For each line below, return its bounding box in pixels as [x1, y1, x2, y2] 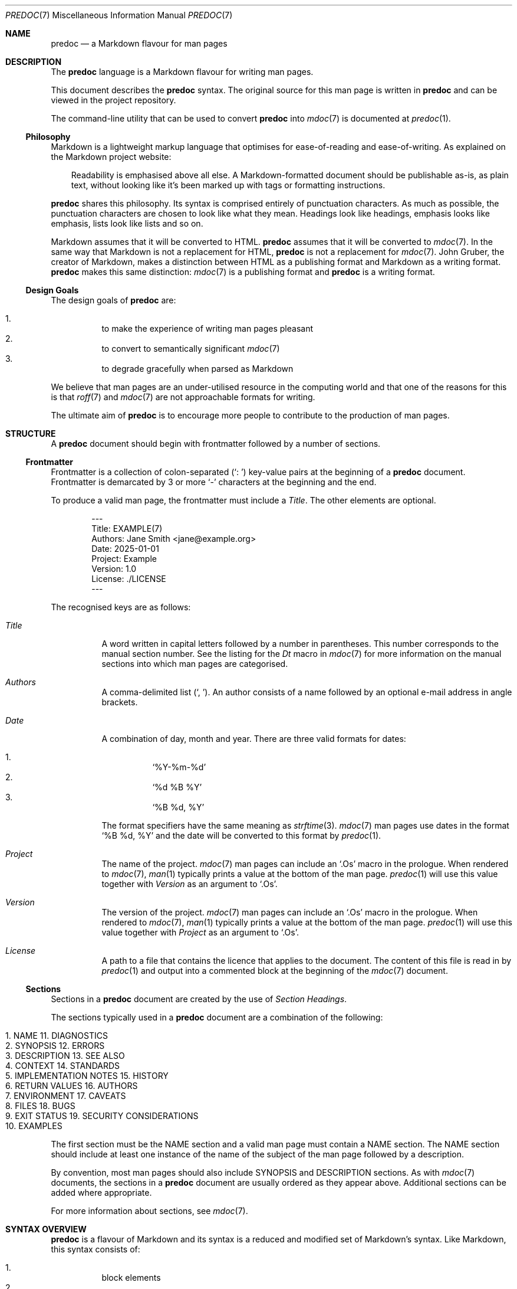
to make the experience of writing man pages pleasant [101, 323, 314, 333]
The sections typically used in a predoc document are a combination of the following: [51, 1012, 383, 1022]
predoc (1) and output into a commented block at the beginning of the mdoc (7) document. [101, 966, 448, 976]
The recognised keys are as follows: [51, 602, 191, 612]
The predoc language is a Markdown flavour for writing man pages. [51, 67, 314, 77]
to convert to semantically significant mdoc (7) [101, 343, 280, 354]
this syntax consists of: [51, 1244, 140, 1254]
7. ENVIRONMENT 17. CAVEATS [5, 1091, 126, 1101]
